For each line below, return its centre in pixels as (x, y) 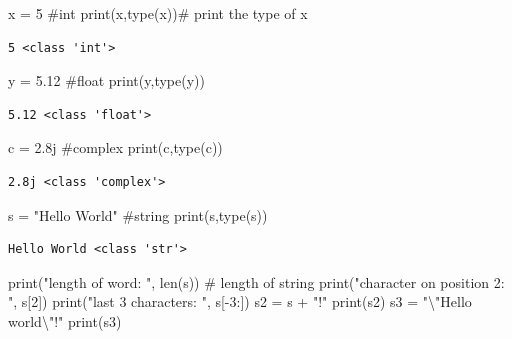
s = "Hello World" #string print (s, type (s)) (138, 214)
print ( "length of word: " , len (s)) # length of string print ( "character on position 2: (256, 281)
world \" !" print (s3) (65, 320)
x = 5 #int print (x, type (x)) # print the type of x (158, 13)
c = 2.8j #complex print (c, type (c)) (115, 147)
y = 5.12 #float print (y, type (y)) (106, 80)
